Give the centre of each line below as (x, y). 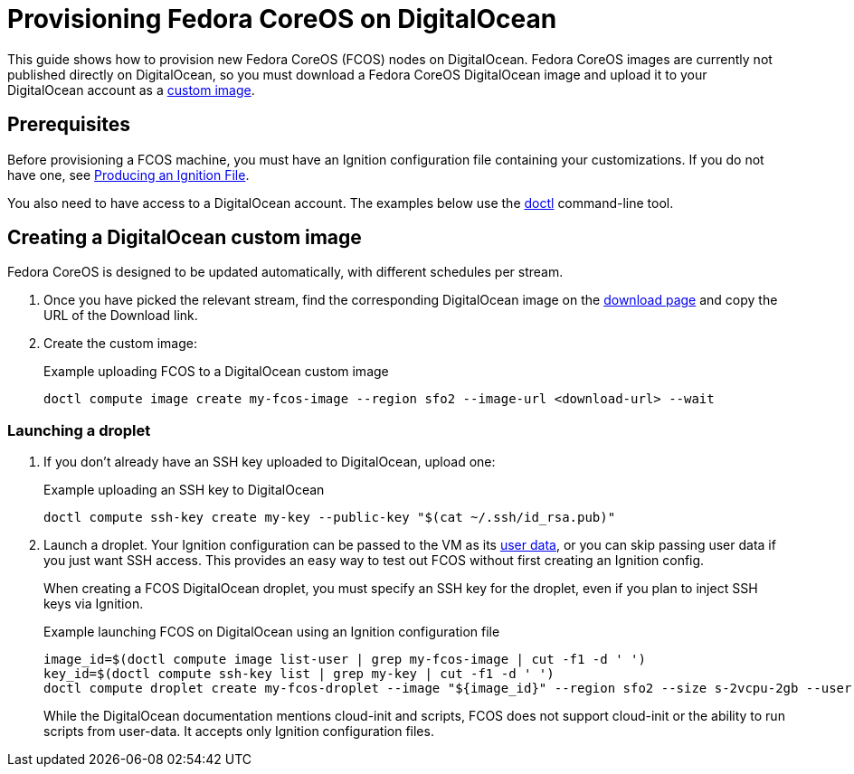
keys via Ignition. (94, 604)
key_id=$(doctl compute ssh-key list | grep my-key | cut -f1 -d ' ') (299, 674)
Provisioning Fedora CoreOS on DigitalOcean (282, 19)
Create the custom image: (120, 344)
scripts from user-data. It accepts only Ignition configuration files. (239, 732)
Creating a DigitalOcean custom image (185, 238)
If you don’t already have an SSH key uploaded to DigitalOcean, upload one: (270, 462)
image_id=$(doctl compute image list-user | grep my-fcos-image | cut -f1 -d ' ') (345, 660)
